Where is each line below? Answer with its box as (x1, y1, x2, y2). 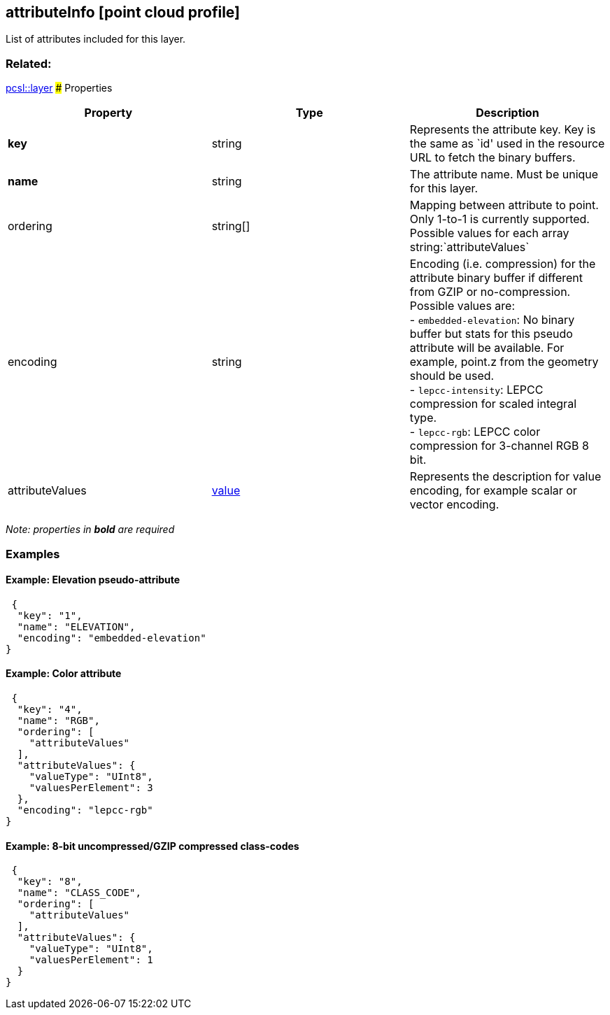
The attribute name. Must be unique (409, 167, 599, 182)
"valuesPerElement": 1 (29, 954, 153, 966)
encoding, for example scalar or (409, 483, 577, 498)
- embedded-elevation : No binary (409, 313, 575, 327)
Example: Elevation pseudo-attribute (6, 574, 180, 586)
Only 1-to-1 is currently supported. (409, 212, 590, 227)
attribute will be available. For (409, 341, 565, 355)
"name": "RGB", (17, 714, 100, 726)
